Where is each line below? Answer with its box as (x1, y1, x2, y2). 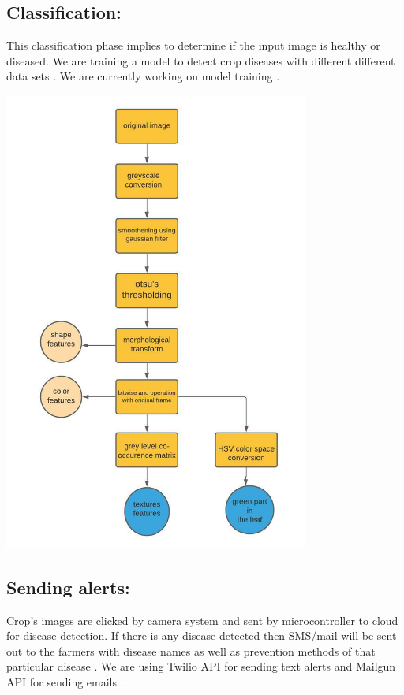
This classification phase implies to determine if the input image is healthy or (6, 37, 380, 54)
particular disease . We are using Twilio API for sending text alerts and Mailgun (6, 658, 396, 675)
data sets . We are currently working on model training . (6, 68, 280, 84)
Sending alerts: (6, 574, 130, 599)
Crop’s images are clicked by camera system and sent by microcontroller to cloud (6, 611, 398, 628)
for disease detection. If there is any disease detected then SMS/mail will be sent (6, 627, 397, 644)
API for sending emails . (6, 674, 124, 690)
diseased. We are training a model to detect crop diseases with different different (6, 52, 395, 69)
